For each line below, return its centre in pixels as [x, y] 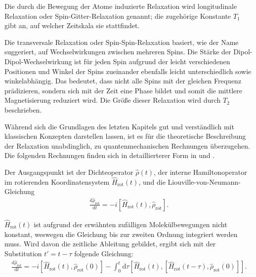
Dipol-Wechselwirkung [38, 61]
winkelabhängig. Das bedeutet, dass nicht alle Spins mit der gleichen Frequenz [123, 81]
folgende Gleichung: [104, 253]
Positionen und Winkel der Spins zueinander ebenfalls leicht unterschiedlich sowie [128, 71]
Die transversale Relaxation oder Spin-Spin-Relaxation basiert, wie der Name [122, 42]
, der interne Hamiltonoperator [200, 172]
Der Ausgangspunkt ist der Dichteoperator [69, 172]
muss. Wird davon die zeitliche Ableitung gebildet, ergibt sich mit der [110, 244]
